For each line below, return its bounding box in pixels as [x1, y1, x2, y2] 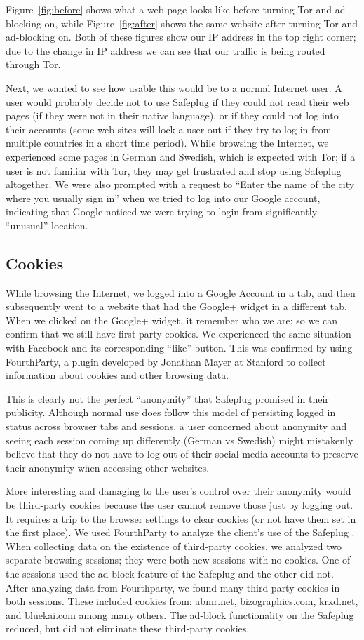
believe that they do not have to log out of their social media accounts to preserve [6, 446, 358, 461]
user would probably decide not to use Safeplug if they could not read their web [6, 94, 349, 109]
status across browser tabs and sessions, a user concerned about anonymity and [6, 419, 347, 434]
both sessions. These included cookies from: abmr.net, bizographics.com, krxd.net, [6, 594, 358, 608]
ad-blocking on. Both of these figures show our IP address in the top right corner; [6, 29, 356, 44]
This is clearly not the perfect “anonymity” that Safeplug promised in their [6, 391, 329, 406]
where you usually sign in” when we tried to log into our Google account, [6, 190, 321, 205]
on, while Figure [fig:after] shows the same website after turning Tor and [44, 15, 358, 30]
